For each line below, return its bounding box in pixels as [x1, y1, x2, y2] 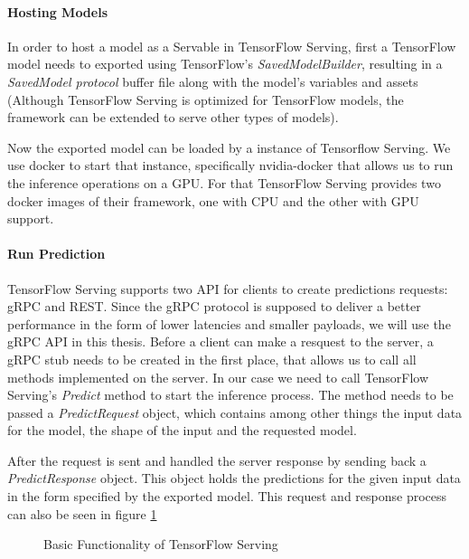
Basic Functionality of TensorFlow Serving [43, 535, 278, 554]
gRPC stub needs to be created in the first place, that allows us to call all [7, 349, 417, 368]
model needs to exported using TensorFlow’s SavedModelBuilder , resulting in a [7, 54, 443, 73]
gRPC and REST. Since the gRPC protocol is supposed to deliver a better [7, 297, 421, 316]
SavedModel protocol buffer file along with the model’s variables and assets [7, 71, 418, 90]
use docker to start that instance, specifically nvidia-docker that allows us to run [7, 156, 454, 175]
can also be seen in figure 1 [7, 504, 157, 523]
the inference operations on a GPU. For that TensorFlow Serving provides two [7, 173, 441, 192]
